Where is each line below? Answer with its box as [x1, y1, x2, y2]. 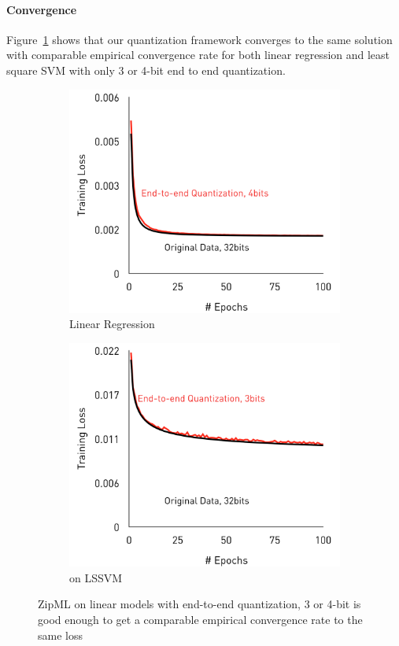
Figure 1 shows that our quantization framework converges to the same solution [6, 31, 393, 47]
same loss [38, 626, 83, 643]
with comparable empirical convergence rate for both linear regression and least [6, 46, 390, 63]
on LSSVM [69, 569, 123, 585]
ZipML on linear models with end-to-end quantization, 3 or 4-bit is [38, 596, 361, 612]
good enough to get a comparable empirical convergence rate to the [38, 611, 363, 627]
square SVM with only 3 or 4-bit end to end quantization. [6, 61, 286, 78]
